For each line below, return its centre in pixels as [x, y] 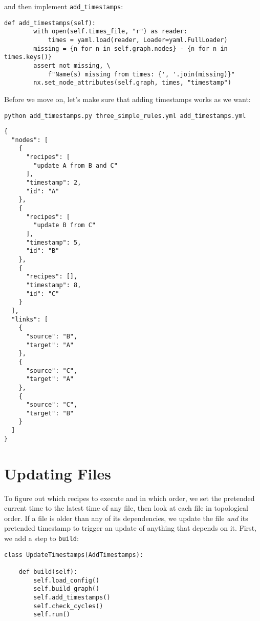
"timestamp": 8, [53, 285]
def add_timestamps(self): [50, 23]
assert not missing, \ [72, 65]
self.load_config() [67, 580]
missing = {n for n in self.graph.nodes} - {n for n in [131, 48]
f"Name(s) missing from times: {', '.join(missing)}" [142, 74]
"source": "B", [52, 336]
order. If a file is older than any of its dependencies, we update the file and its [126, 518]
